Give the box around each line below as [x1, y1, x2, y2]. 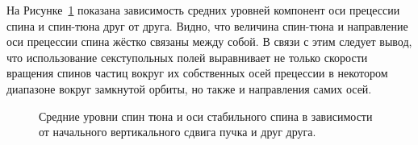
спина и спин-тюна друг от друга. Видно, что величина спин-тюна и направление [6, 17, 408, 34]
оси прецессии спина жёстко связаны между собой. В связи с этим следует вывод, [6, 33, 412, 50]
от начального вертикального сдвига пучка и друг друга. [39, 123, 316, 140]
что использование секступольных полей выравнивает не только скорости [6, 48, 368, 65]
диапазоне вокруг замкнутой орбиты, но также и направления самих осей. [6, 80, 372, 97]
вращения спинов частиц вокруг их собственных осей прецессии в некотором [6, 64, 388, 81]
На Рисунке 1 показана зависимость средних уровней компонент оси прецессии [6, 2, 400, 18]
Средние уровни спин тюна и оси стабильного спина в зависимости [39, 107, 373, 124]
